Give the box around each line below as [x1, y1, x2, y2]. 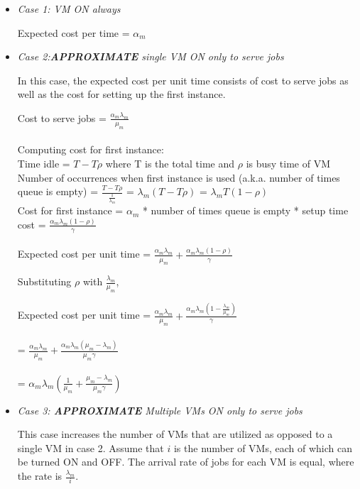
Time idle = [17, 155, 70, 170]
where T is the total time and [105, 155, 235, 170]
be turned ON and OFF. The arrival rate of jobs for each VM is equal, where [17, 454, 354, 469]
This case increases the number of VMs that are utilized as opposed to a [17, 427, 333, 441]
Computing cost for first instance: [17, 142, 164, 157]
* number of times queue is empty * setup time [142, 203, 349, 218]
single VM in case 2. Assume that [17, 440, 164, 455]
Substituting [17, 274, 72, 289]
